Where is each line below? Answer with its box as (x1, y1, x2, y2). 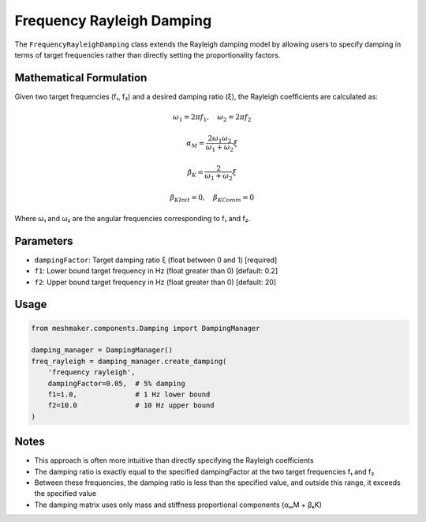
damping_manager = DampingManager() (31, 346, 174, 355)
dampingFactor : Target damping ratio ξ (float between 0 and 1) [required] (34, 255, 278, 265)
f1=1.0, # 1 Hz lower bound (47, 390, 211, 399)
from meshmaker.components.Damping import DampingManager (31, 324, 260, 332)
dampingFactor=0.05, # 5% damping (47, 379, 185, 388)
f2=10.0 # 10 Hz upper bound (47, 401, 215, 410)
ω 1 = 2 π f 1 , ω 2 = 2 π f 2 (172, 113, 252, 123)
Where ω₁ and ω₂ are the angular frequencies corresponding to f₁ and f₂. (14, 213, 251, 223)
